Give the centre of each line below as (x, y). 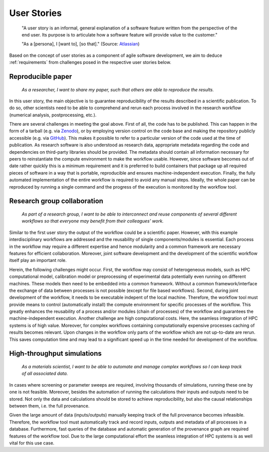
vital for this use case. (32, 443)
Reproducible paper (41, 77)
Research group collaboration (56, 201)
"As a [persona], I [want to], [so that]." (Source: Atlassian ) (81, 44)
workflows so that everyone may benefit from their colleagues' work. (93, 221)
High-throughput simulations (56, 353)
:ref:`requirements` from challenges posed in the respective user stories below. (90, 62)
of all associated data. (45, 374)
